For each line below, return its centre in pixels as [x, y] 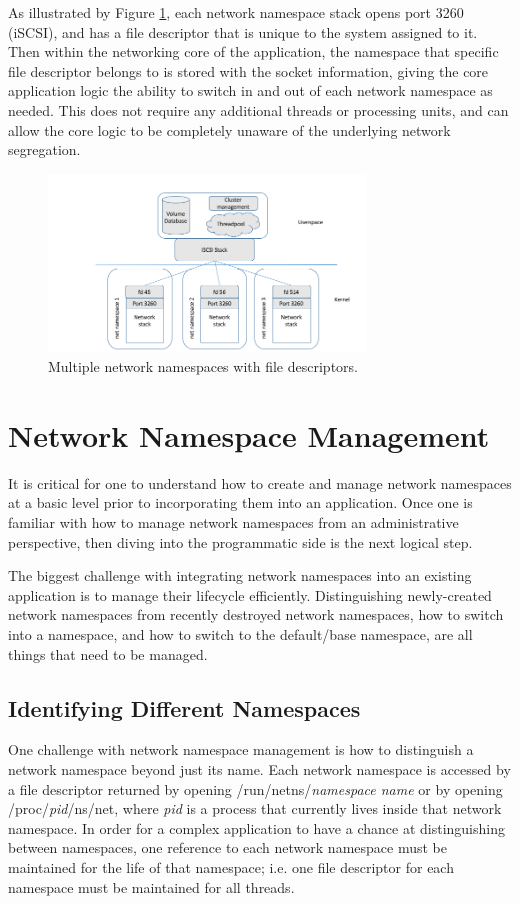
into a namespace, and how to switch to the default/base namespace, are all [240, 633]
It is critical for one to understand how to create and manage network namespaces [260, 482]
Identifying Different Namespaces [184, 707]
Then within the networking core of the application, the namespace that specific [253, 51]
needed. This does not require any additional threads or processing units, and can [258, 109]
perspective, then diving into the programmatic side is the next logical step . [240, 541]
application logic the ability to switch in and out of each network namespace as [250, 90]
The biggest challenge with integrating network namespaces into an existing [240, 575]
